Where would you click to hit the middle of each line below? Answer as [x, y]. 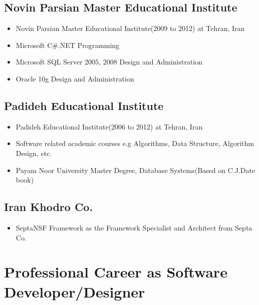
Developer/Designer [75, 291]
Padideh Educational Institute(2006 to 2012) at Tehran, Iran [109, 126]
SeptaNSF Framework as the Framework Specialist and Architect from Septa [134, 227]
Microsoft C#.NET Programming [68, 45]
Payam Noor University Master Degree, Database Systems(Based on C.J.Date [136, 170]
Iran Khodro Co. [49, 207]
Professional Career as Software [116, 272]
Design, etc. [34, 153]
